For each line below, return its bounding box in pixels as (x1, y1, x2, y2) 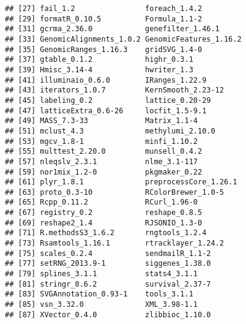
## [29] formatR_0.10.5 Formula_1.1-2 (5, 14, 203, 23)
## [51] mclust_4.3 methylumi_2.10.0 (5, 126, 215, 135)
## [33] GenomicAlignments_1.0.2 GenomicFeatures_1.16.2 (5, 34, 242, 43)
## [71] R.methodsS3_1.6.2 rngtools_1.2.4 (5, 228, 207, 238)
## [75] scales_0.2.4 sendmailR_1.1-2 (5, 249, 211, 258)
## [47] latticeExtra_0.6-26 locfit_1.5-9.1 (5, 106, 207, 115)
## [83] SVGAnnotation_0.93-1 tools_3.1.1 (5, 290, 193, 299)
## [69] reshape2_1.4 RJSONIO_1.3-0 (5, 218, 203, 227)
